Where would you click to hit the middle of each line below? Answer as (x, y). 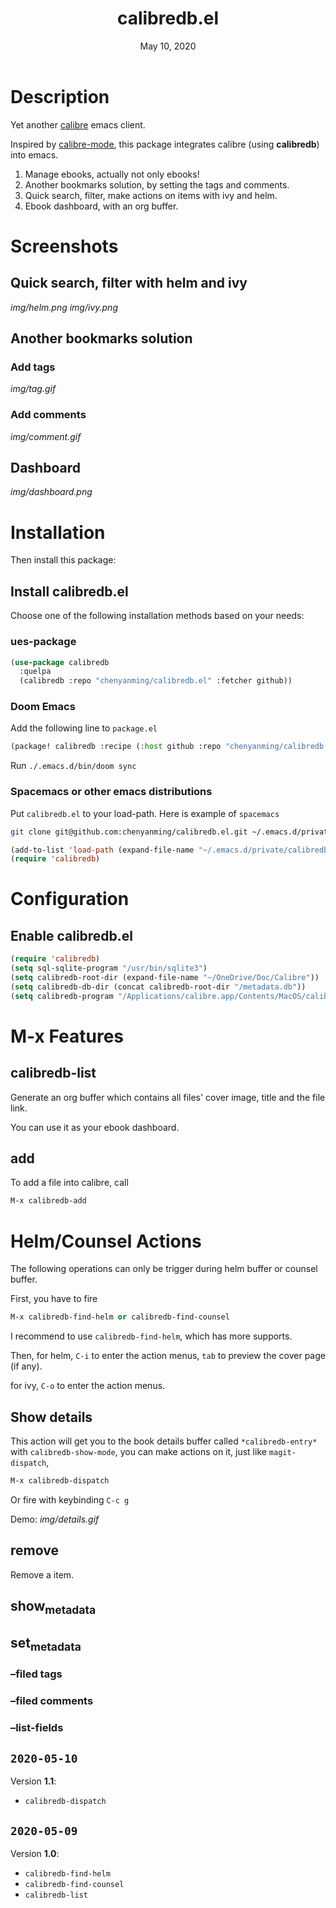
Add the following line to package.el (84, 728)
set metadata (46, 1644)
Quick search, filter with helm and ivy (129, 283)
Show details (51, 1417)
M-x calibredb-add (48, 1201)
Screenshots (64, 246)
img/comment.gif (46, 436)
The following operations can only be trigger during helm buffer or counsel (164, 1269)
